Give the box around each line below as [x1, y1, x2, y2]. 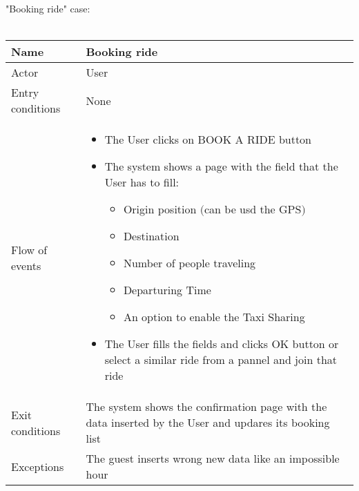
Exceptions [11, 458, 64, 474]
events [11, 257, 41, 273]
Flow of [11, 241, 48, 258]
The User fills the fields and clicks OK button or [104, 336, 339, 352]
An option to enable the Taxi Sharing [123, 309, 305, 325]
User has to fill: [104, 174, 179, 191]
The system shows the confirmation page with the [86, 398, 327, 415]
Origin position [123, 201, 197, 218]
